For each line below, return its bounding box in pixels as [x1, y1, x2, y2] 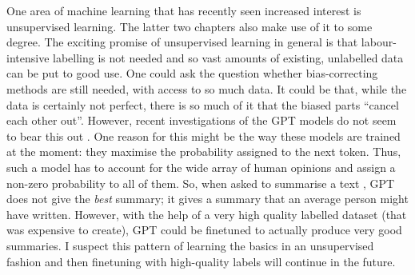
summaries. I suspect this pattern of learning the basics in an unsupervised [6, 237, 374, 253]
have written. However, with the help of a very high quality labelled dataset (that [6, 205, 407, 222]
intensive [6, 49, 50, 66]
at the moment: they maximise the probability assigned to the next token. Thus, [6, 143, 401, 160]
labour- [361, 34, 397, 50]
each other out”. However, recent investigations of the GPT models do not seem [6, 112, 397, 129]
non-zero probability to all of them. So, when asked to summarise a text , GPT [6, 174, 395, 191]
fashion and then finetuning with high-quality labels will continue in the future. [6, 253, 396, 269]
